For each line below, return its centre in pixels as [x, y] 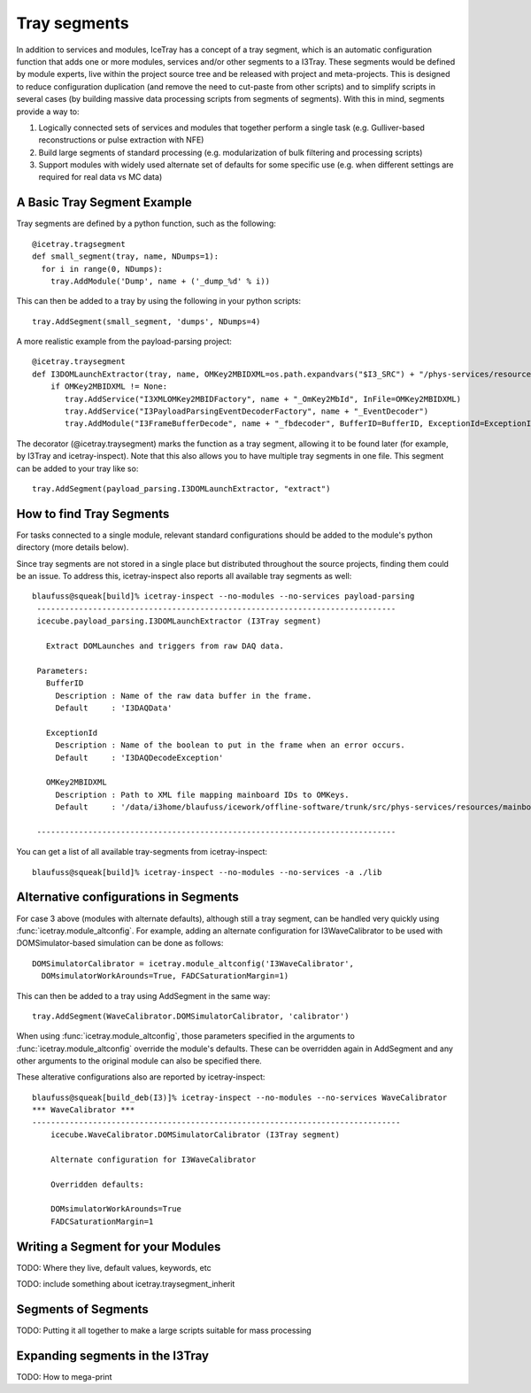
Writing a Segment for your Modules [119, 1246]
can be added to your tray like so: [77, 468]
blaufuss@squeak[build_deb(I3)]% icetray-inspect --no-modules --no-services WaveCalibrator [240, 1097]
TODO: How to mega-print [64, 1376]
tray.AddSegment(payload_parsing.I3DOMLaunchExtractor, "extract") [181, 488]
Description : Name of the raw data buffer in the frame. [184, 696]
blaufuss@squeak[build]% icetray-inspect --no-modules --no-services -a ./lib [207, 872]
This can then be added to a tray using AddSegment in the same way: [143, 995]
